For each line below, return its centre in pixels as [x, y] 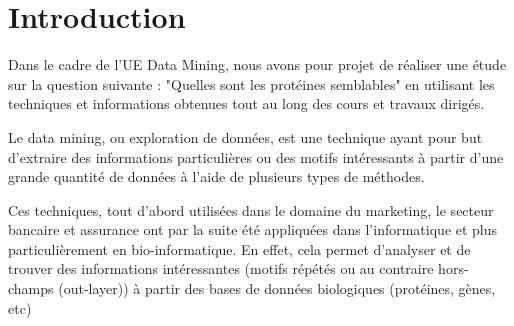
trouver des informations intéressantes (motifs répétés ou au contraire [221, 268]
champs [31, 288]
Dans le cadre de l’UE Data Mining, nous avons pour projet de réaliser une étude [257, 64]
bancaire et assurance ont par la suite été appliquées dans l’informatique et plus [253, 229]
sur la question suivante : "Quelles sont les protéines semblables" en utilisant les [251, 83]
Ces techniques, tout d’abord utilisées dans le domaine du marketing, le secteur [251, 209]
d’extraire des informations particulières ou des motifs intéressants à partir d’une [256, 156]
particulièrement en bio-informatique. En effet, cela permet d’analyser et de [239, 248]
